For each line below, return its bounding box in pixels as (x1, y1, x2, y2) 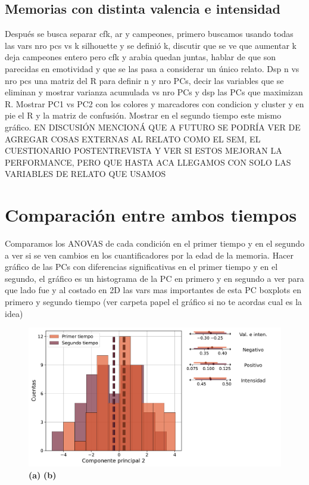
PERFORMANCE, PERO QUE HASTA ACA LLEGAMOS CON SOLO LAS (5, 156, 291, 168)
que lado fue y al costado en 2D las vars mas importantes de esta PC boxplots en (5, 284, 301, 296)
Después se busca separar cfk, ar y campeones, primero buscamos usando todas (5, 27, 294, 40)
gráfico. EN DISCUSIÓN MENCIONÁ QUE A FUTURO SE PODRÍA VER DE (5, 120, 301, 133)
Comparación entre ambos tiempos (5, 203, 297, 227)
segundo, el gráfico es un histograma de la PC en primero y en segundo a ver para (5, 272, 304, 284)
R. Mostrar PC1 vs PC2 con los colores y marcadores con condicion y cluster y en (5, 97, 304, 110)
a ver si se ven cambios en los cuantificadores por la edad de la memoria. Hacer (5, 248, 294, 261)
